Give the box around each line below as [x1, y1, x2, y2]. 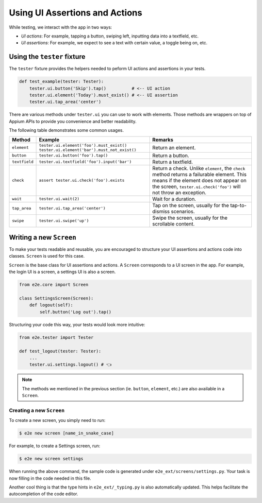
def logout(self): [29, 302, 73, 308]
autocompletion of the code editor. [9, 491, 79, 497]
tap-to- [230, 202, 247, 208]
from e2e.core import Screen [19, 282, 89, 288]
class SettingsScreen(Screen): [19, 295, 94, 301]
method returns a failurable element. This [152, 171, 247, 177]
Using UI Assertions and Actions [9, 7, 143, 18]
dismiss [152, 208, 170, 215]
